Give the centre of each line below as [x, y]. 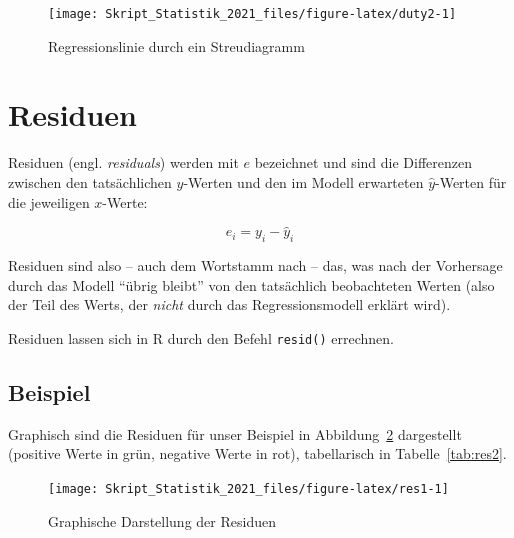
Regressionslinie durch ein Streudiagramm [176, 45]
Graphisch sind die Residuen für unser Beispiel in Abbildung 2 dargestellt [235, 433]
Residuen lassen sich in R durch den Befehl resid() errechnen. [201, 337]
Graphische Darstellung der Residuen [162, 520]
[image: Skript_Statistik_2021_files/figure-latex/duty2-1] [252, 14]
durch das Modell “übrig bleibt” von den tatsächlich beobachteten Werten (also [251, 284]
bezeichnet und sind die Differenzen [363, 162]
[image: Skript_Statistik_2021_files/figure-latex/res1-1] [248, 489]
